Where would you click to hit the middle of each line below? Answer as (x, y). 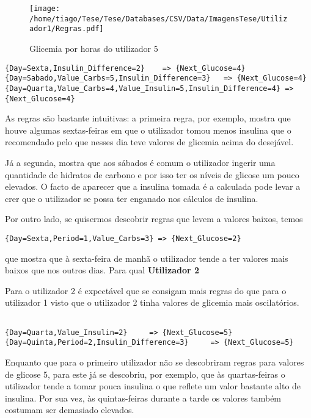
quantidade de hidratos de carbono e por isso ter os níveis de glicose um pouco (152, 174)
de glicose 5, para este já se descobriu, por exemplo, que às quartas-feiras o (145, 374)
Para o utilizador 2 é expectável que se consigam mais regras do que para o (146, 290)
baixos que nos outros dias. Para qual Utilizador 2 (102, 270)
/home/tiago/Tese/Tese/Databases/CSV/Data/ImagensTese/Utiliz (159, 19)
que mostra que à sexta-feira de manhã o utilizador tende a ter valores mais (147, 258)
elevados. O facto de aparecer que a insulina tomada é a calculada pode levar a (153, 186)
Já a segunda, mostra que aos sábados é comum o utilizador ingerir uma (140, 162)
